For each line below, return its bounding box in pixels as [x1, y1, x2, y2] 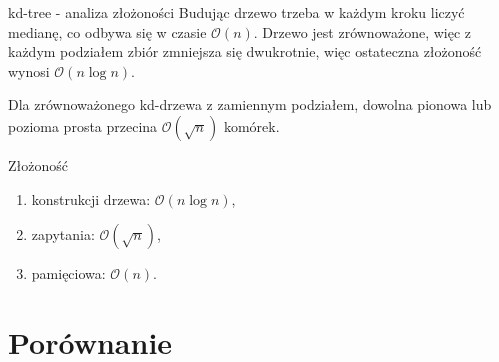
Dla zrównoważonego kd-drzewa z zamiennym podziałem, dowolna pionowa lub [8, 94, 492, 115]
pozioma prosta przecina [8, 115, 158, 136]
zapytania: [31, 224, 95, 245]
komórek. [223, 115, 280, 136]
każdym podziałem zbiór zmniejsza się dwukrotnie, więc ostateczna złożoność [8, 41, 482, 62]
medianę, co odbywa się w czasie [8, 21, 207, 42]
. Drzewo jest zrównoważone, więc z [253, 21, 472, 42]
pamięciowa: [31, 263, 106, 284]
